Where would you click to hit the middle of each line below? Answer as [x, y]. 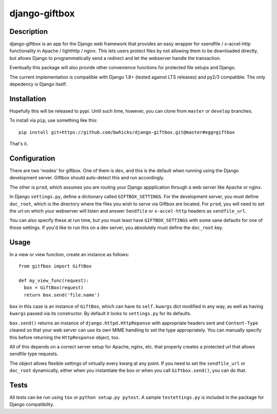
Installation [28, 99]
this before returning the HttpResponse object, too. [65, 337]
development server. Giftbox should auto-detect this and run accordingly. [87, 178]
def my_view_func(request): [54, 280]
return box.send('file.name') [62, 295]
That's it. [19, 144]
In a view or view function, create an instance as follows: [69, 254]
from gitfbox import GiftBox [55, 266]
